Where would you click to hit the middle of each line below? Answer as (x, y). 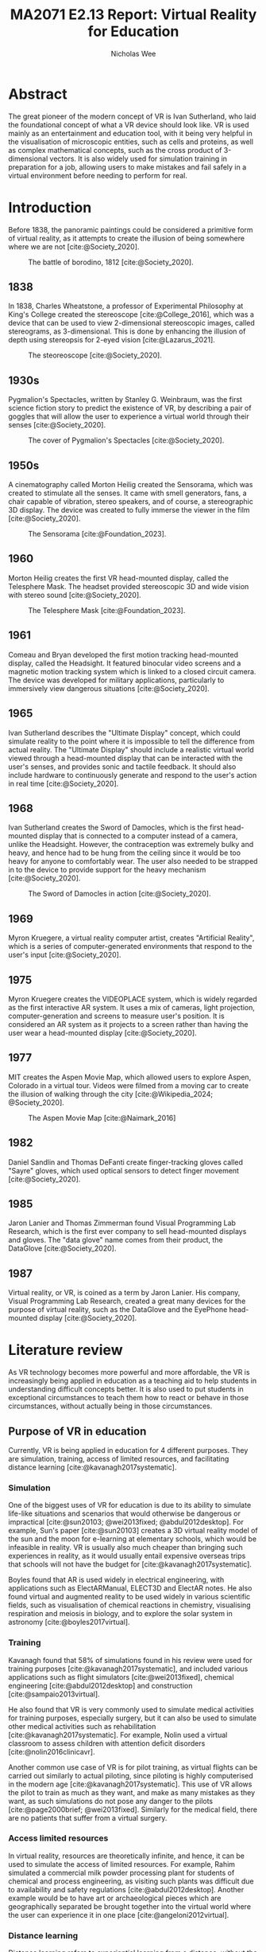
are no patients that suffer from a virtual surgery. (88, 1817)
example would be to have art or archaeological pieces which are (115, 1898)
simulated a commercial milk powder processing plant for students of (121, 1872)
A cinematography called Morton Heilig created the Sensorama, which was (131, 485)
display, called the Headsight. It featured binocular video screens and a (125, 663)
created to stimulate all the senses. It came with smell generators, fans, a (128, 493)
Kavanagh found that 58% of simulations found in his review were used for (130, 1660)
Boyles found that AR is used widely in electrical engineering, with (116, 1580)
